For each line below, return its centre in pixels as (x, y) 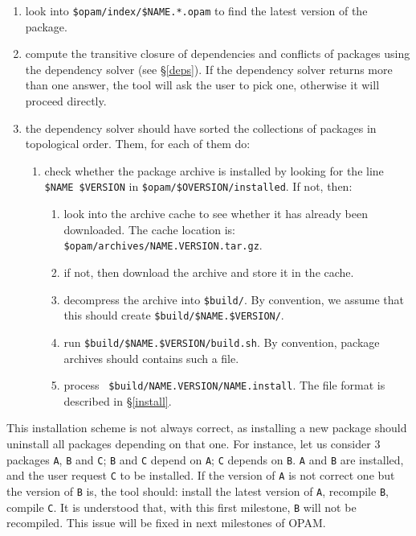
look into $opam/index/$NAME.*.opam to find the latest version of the (196, 10)
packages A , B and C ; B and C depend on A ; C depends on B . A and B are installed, (205, 459)
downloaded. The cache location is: (149, 229)
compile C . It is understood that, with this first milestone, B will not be (181, 507)
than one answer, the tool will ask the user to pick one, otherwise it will (202, 85)
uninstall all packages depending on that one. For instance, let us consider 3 (194, 443)
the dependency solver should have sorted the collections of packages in (201, 128)
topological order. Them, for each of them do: (138, 144)
